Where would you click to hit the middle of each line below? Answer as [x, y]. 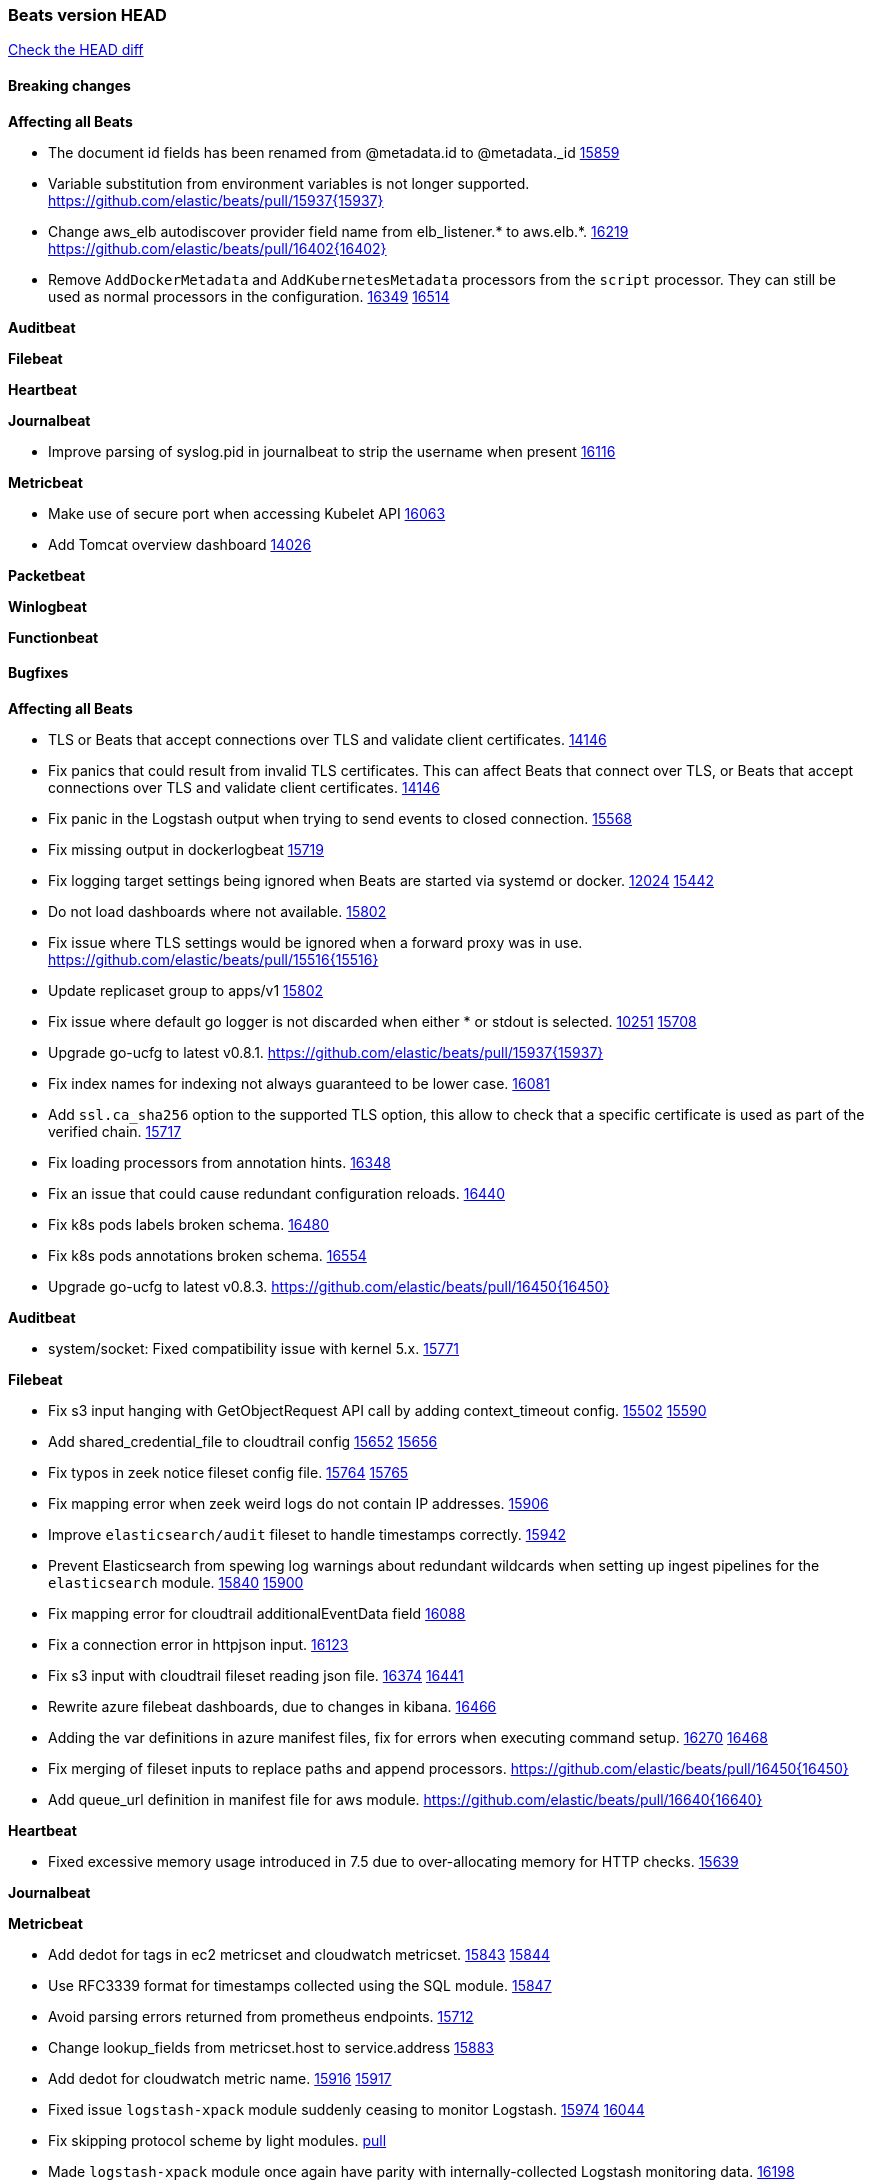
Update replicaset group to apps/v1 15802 [186, 990]
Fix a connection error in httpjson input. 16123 [198, 1644]
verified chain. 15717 [115, 1131]
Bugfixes [38, 673]
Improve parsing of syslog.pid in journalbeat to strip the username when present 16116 [332, 451]
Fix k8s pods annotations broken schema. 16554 [207, 1255]
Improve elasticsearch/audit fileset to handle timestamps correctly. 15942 [307, 1534]
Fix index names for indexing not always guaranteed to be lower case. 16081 [299, 1083]
